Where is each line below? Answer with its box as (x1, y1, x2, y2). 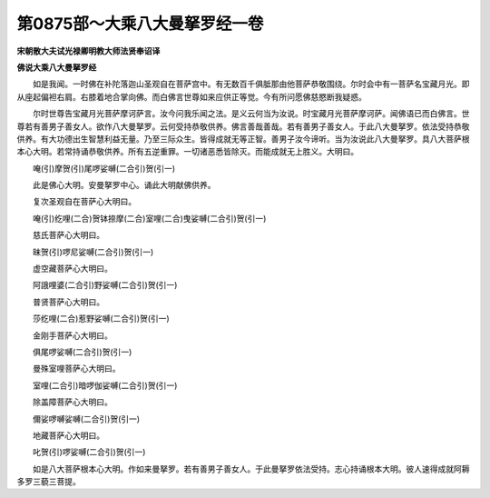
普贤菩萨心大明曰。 (32, 296, 104, 307)
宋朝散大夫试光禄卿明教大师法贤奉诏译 (16, 45, 161, 56)
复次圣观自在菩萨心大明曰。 (32, 196, 136, 207)
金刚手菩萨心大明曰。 (32, 330, 113, 341)
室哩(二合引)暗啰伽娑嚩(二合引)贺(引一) (32, 380, 178, 391)
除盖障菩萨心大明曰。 (32, 396, 113, 408)
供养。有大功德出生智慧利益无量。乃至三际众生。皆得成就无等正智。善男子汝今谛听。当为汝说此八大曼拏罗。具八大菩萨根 (16, 133, 470, 144)
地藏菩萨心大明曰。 (32, 430, 104, 441)
